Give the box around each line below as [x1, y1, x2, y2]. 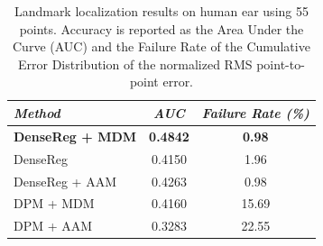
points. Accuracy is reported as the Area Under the [19, 19, 304, 38]
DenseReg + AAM [14, 171, 117, 190]
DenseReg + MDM [14, 126, 137, 145]
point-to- [256, 54, 305, 73]
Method [14, 103, 60, 122]
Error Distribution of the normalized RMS [18, 54, 253, 73]
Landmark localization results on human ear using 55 [14, 2, 309, 20]
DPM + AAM [14, 216, 93, 235]
